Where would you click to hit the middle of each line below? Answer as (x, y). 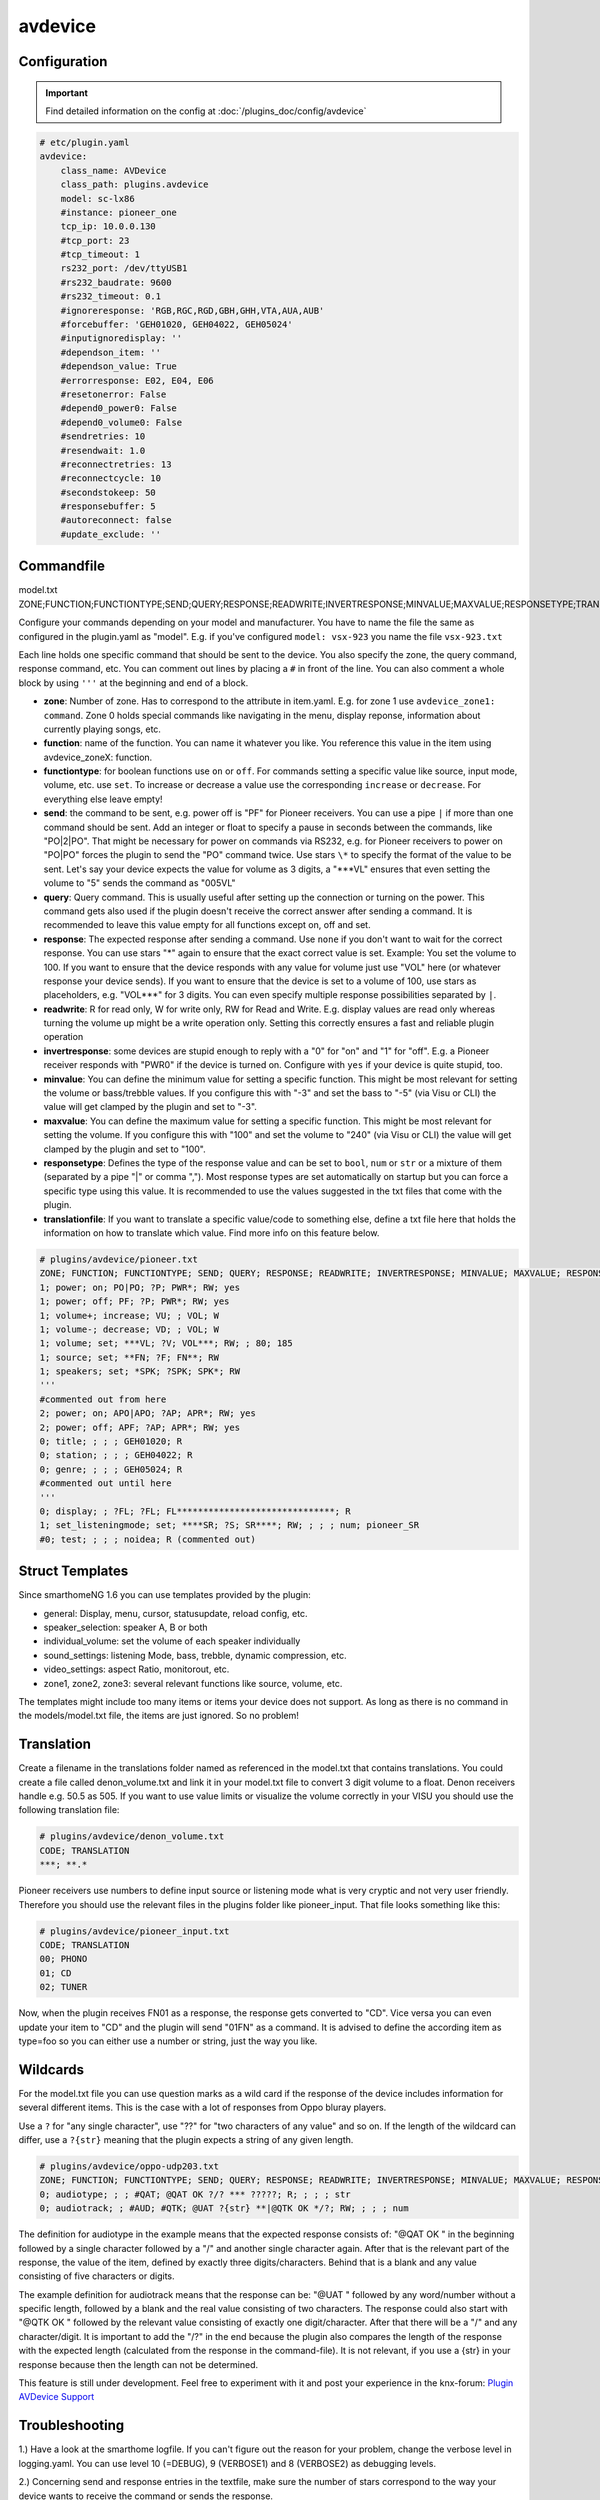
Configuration (63, 61)
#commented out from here (103, 1399)
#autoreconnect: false (116, 520)
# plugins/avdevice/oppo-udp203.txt (129, 2166)
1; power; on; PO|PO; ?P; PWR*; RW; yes (139, 1287)
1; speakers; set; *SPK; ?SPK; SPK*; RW (139, 1371)
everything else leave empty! (103, 799)
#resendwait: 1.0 (103, 450)
